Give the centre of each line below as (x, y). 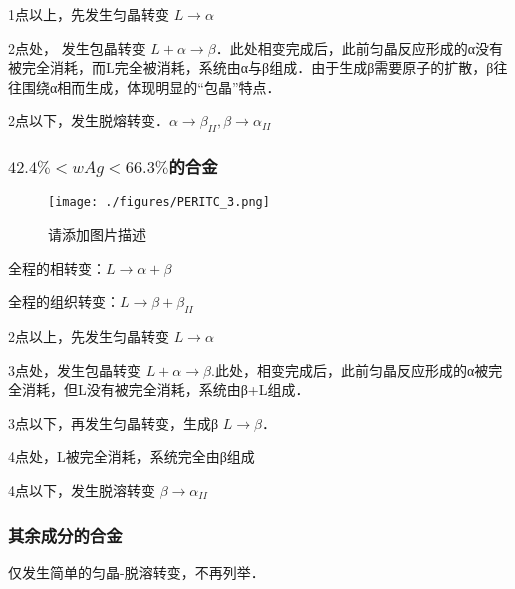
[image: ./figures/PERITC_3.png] (159, 202)
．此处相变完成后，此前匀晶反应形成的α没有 (359, 47)
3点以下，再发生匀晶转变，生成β (113, 422)
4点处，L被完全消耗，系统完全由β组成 (131, 456)
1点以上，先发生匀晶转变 (88, 14)
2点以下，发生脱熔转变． (88, 120)
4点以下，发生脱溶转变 (81, 490)
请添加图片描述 (97, 234)
